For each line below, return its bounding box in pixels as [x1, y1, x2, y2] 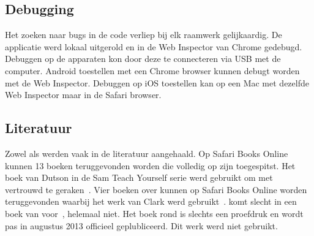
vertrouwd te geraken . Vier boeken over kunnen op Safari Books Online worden [5, 183, 307, 196]
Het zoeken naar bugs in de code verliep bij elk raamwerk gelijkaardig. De [5, 28, 282, 41]
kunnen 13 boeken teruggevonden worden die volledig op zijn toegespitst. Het [5, 159, 296, 172]
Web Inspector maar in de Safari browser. [5, 88, 162, 101]
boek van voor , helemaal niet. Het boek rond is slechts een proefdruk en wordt [5, 207, 304, 219]
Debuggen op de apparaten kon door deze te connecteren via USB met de [5, 52, 281, 65]
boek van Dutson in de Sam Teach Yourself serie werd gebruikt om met [5, 171, 273, 184]
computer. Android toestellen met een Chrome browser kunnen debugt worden [5, 64, 300, 77]
